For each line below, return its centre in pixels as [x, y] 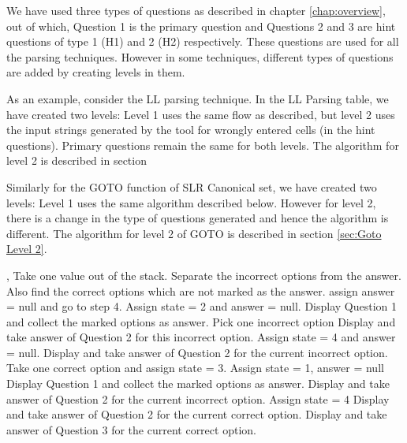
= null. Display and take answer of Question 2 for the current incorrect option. [197, 352]
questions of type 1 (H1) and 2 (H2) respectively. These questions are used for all [203, 41]
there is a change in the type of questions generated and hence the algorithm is [198, 218]
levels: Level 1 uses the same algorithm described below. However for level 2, [191, 202]
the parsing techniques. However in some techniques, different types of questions [200, 56]
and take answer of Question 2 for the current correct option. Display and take [197, 414]
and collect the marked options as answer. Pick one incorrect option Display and [201, 321]
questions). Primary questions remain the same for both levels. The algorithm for [203, 145]
